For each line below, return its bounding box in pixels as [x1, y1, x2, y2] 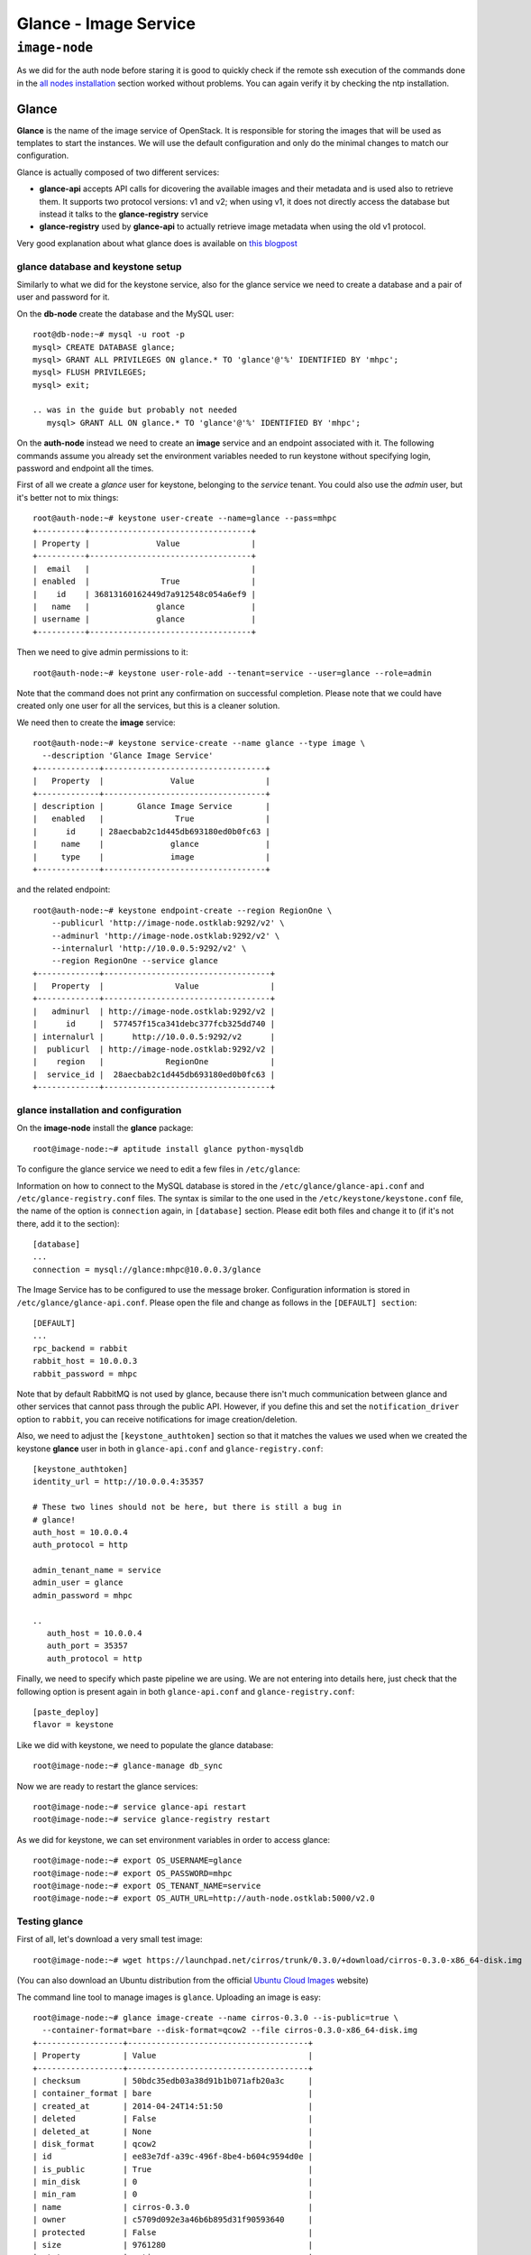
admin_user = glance [32, 1578, 124, 1588]
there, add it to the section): [16, 1218, 121, 1229]
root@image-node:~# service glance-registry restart [32, 1814, 270, 1825]
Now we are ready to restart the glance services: [16, 1781, 198, 1791]
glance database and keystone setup [16, 260, 182, 272]
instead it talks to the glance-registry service [39, 208, 209, 220]
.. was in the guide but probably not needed [32, 405, 238, 415]
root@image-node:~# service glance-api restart [32, 1801, 247, 1812]
